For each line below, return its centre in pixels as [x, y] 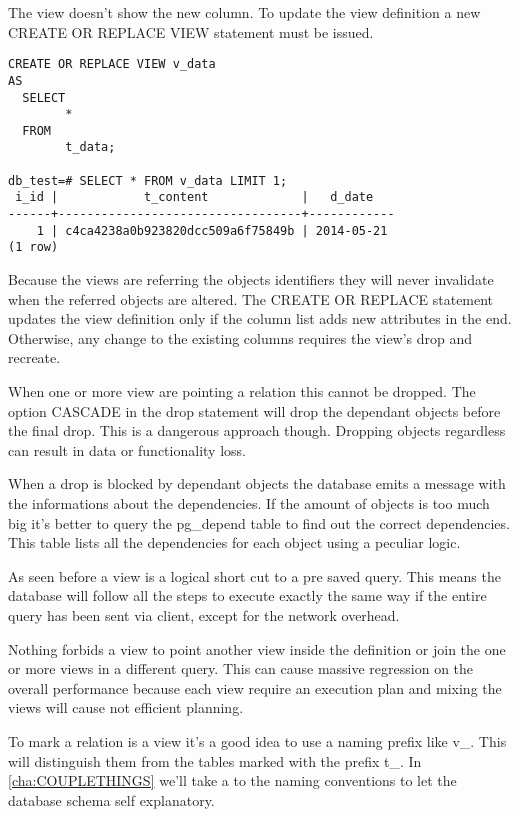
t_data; [90, 147]
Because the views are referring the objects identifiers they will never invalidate [251, 279]
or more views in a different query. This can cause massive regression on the [241, 668]
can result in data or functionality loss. [127, 449]
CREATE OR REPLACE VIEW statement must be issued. [191, 31]
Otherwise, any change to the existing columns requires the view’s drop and [240, 337]
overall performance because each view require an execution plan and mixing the [255, 687]
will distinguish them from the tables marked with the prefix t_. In [215, 760]
